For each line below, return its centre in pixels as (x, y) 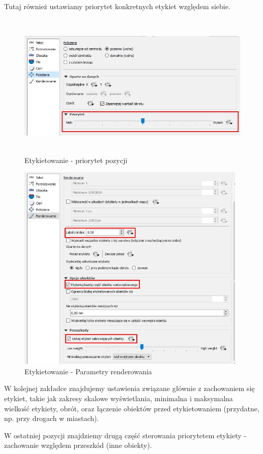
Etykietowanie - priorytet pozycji (76, 160)
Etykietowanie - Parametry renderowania (88, 371)
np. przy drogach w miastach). (52, 418)
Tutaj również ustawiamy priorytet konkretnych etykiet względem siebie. (117, 6)
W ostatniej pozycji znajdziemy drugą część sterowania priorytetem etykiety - (125, 435)
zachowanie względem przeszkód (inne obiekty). (78, 445)
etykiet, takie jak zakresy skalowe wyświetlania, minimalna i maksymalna (119, 398)
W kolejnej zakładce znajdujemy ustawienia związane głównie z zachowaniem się (129, 388)
